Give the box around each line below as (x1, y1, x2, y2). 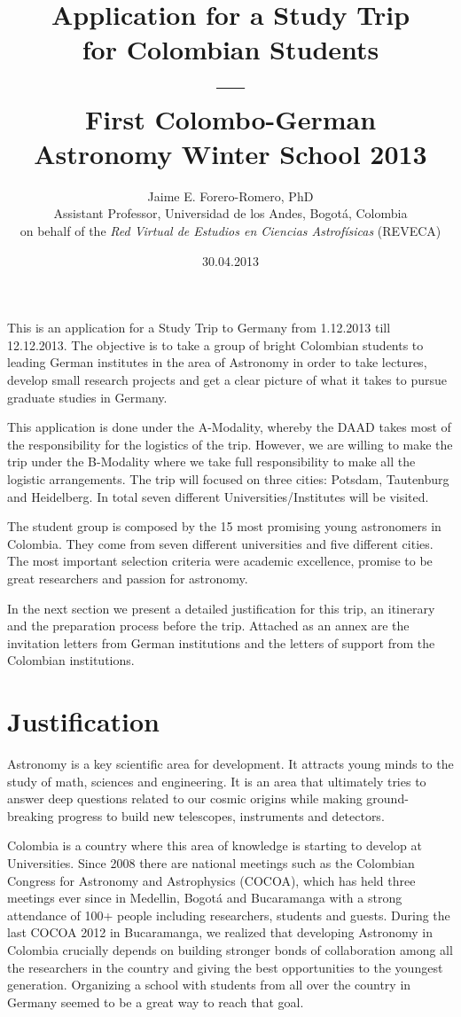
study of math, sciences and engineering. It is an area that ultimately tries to (7, 771, 426, 790)
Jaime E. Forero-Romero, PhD (147, 186, 314, 205)
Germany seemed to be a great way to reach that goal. (7, 992, 304, 1011)
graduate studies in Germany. (7, 387, 168, 406)
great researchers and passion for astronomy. (7, 568, 248, 587)
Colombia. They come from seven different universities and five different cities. (7, 534, 434, 552)
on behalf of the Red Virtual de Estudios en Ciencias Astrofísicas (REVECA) (20, 222, 441, 240)
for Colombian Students (82, 31, 379, 67)
